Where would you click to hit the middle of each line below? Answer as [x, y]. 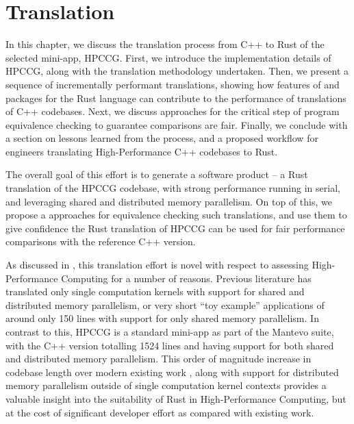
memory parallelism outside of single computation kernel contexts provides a [166, 385]
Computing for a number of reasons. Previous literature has [186, 278]
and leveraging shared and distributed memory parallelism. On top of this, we [169, 201]
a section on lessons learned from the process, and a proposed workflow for [162, 138]
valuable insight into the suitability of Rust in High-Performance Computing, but [176, 398]
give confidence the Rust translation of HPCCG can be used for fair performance [175, 228]
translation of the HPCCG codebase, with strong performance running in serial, [173, 188]
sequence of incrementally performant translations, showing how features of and [173, 84]
